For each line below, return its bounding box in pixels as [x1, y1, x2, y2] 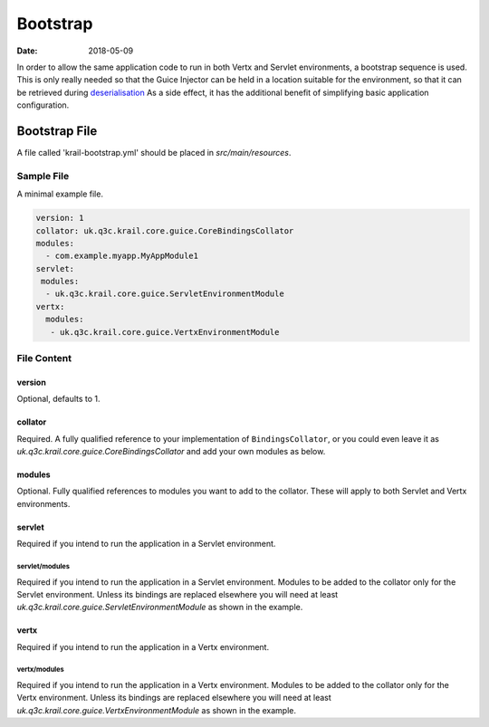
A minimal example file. [16, 188, 104, 199]
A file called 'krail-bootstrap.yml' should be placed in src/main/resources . [16, 148, 292, 158]
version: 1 [35, 213, 84, 224]
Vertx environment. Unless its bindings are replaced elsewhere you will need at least [16, 693, 332, 703]
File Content [16, 352, 72, 365]
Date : [16, 45, 38, 56]
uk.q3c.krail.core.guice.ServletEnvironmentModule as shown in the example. [16, 602, 303, 613]
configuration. [16, 100, 70, 110]
